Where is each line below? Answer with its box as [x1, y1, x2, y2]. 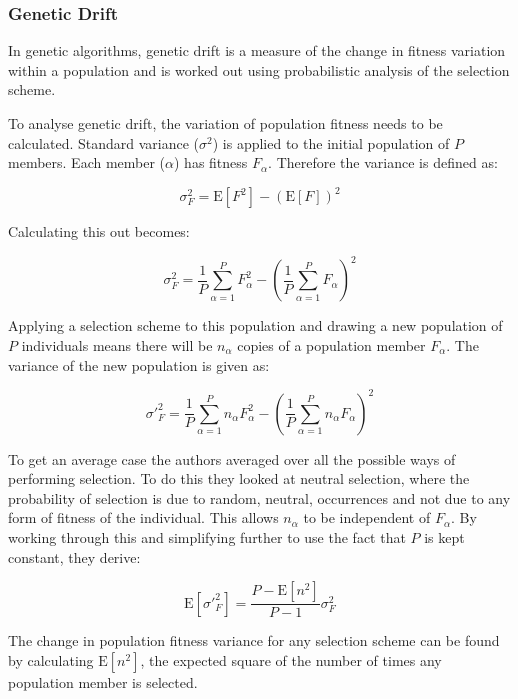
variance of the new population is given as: [8, 354, 270, 375]
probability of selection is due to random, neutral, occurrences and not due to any [8, 487, 511, 508]
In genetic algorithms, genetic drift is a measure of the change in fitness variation [8, 40, 506, 61]
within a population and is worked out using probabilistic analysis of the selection [8, 59, 510, 80]
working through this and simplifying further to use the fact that [8, 527, 406, 548]
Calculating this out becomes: [8, 221, 190, 242]
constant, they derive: [8, 546, 141, 567]
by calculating [8, 649, 94, 670]
